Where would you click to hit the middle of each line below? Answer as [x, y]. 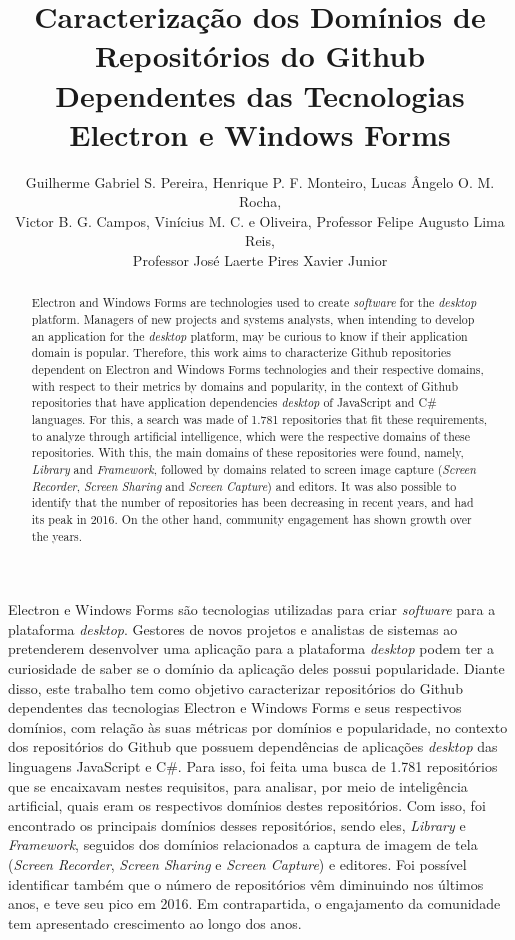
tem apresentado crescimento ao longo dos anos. [155, 922]
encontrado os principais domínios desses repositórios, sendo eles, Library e [237, 824]
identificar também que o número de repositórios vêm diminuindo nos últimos [246, 883]
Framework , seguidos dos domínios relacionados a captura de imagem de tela [243, 844]
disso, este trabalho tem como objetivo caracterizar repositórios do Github [235, 687]
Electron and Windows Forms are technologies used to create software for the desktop [254, 302]
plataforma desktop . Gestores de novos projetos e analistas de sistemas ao [233, 628]
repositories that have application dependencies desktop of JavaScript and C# [234, 402]
